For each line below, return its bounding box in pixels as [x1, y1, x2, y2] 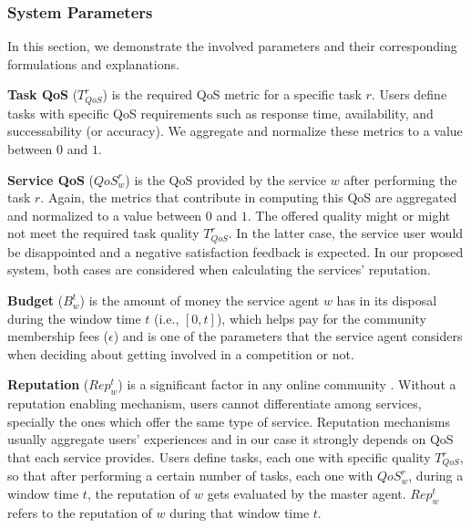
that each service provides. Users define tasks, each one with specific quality [7, 448, 431, 467]
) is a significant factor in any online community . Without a [118, 375, 456, 394]
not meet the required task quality [7, 223, 200, 243]
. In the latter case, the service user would [228, 223, 464, 243]
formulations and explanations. [7, 54, 179, 73]
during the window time [7, 308, 141, 327]
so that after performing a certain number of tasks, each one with [7, 466, 374, 485]
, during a [408, 466, 464, 485]
